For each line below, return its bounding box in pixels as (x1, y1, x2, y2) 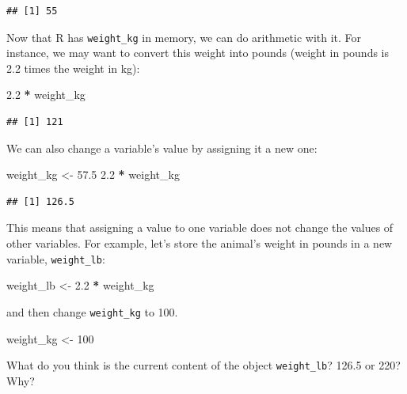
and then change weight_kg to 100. (6, 303, 178, 320)
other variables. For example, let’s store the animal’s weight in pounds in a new (6, 235, 393, 251)
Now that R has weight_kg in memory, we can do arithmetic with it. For (6, 28, 362, 45)
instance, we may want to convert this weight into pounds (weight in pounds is (6, 44, 390, 61)
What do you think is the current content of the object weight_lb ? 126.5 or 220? (6, 357, 401, 373)
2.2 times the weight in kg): (6, 59, 140, 76)
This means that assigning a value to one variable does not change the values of (6, 219, 394, 236)
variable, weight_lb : (6, 250, 105, 267)
